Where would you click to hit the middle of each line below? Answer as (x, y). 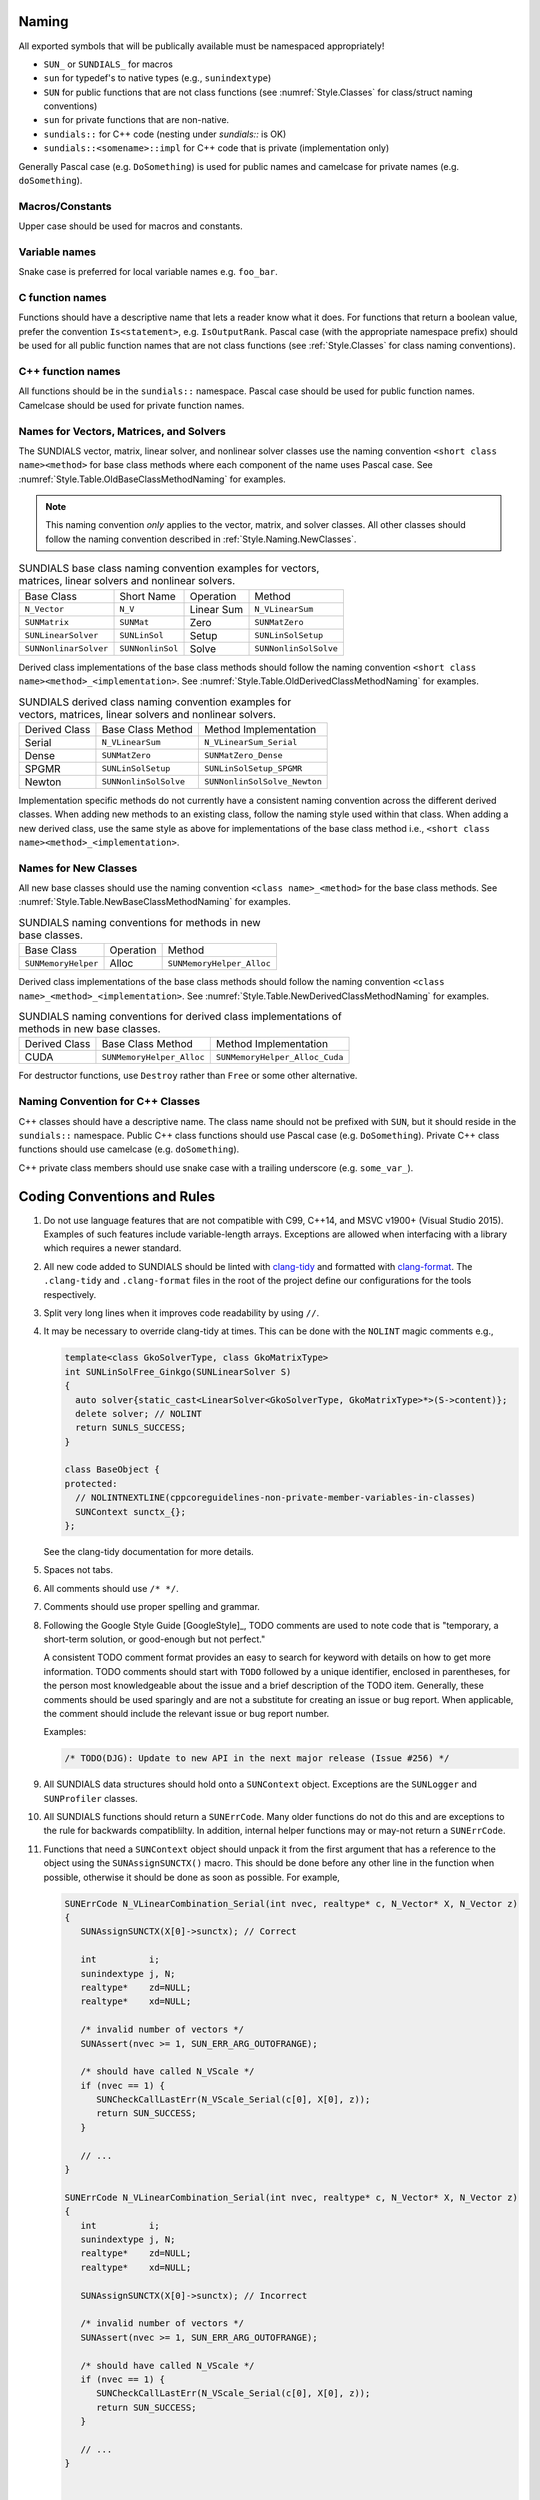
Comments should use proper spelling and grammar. (151, 1607)
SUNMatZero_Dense (243, 755)
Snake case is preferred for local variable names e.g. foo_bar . (148, 272)
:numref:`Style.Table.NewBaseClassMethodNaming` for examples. (154, 902)
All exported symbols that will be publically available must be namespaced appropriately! (201, 46)
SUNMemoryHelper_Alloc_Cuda (279, 1056)
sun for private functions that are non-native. (136, 120)
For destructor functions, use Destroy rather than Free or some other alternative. (188, 1076)
